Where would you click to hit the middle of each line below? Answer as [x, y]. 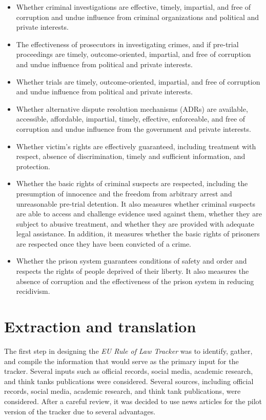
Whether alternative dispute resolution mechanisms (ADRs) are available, [132, 108]
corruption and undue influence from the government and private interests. [134, 128]
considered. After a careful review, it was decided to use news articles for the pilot [133, 401]
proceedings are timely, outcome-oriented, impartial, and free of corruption [134, 54]
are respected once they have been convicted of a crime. [104, 243]
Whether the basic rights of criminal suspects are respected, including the [132, 183]
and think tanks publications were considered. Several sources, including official [129, 381]
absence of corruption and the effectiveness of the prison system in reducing [135, 281]
